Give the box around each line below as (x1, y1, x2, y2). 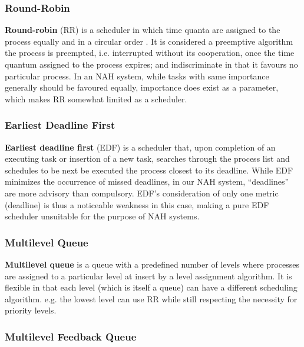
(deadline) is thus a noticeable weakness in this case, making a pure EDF (5, 198, 269, 211)
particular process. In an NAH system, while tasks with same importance (5, 69, 269, 82)
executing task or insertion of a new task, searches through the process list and (5, 152, 290, 165)
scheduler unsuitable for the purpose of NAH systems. (5, 210, 200, 222)
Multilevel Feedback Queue (5, 329, 137, 343)
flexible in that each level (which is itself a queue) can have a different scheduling (5, 281, 298, 293)
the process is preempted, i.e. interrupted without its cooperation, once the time (5, 46, 295, 59)
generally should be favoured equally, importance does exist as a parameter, (5, 81, 279, 94)
